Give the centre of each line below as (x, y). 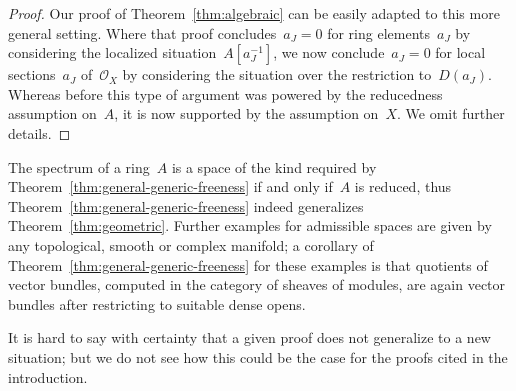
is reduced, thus (403, 186)
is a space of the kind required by (274, 166)
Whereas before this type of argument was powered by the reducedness (225, 93)
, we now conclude (329, 52)
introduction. (48, 376)
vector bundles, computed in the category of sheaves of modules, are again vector (257, 284)
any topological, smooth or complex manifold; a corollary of (191, 244)
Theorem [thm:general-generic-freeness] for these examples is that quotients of (248, 264)
